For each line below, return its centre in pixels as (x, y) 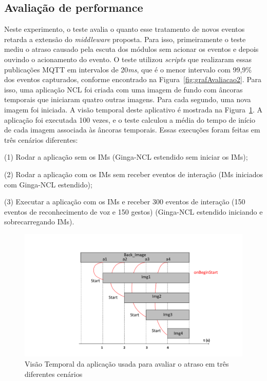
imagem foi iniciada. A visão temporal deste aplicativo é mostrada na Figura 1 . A (133, 109)
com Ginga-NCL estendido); (48, 184)
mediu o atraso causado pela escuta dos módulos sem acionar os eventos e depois (131, 49)
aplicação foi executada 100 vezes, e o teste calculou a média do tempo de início (130, 119)
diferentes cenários (54, 374)
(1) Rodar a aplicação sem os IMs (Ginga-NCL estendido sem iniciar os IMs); (126, 157)
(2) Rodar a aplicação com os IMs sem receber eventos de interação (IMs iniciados (133, 174)
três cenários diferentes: (41, 139)
